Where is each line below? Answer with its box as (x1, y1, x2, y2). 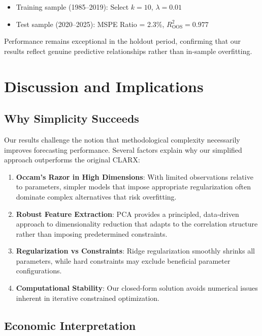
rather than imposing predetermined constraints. (16, 228, 168, 239)
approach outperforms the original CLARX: (4, 154, 140, 165)
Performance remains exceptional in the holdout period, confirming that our (4, 36, 241, 46)
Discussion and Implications (4, 75, 204, 96)
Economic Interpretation (4, 317, 136, 333)
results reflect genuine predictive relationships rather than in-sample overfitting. (4, 45, 252, 56)
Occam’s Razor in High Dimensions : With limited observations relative (16, 171, 253, 182)
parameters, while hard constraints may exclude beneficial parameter (16, 255, 231, 266)
